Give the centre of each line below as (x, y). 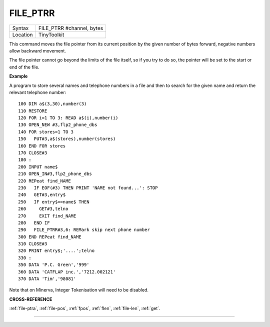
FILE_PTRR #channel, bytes (71, 28)
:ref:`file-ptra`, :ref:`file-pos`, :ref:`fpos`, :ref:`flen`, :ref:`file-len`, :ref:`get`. (85, 308)
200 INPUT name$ (38, 167)
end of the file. (24, 67)
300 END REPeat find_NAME (50, 237)
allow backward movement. (37, 50)
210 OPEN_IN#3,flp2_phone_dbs (55, 174)
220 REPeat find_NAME (44, 181)
